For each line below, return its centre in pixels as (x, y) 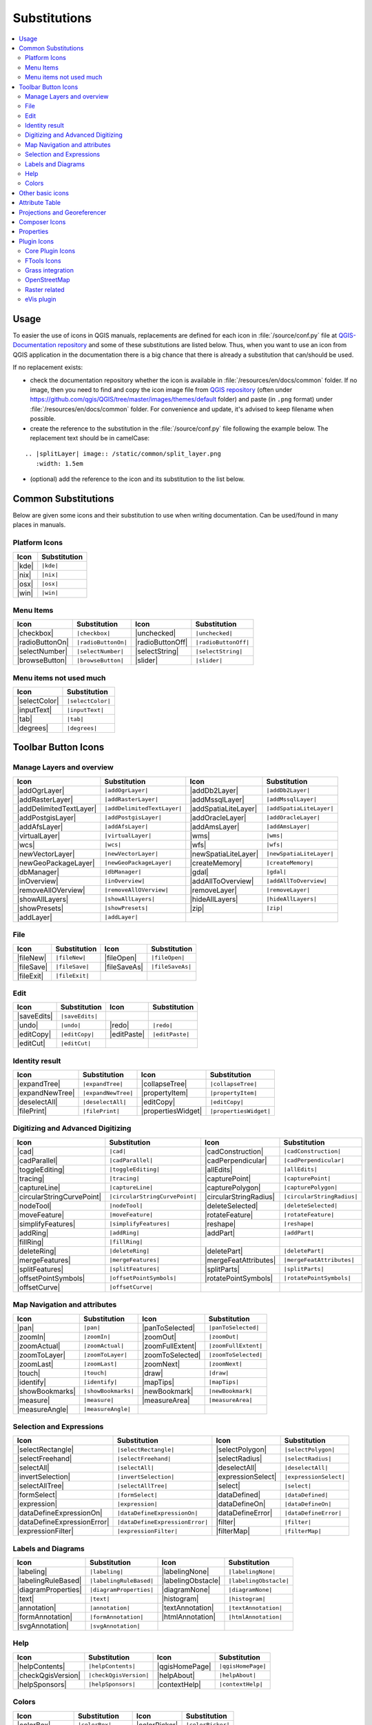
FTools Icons (43, 260)
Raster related (45, 289)
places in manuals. (39, 525)
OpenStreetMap (48, 280)
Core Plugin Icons (50, 251)
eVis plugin (41, 299)
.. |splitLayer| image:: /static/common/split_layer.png (123, 454)
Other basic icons (44, 193)
